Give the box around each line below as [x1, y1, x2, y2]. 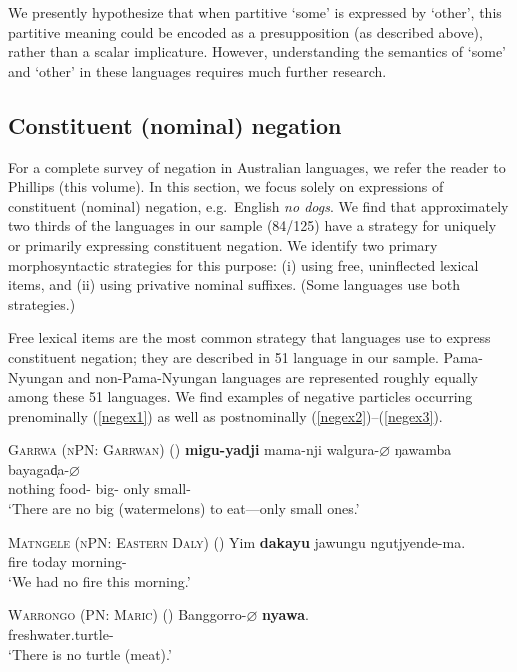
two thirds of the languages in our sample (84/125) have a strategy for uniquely [8, 215, 497, 236]
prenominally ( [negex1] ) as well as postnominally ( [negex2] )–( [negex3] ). [8, 405, 443, 426]
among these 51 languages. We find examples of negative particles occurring [8, 386, 473, 407]
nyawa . [262, 604, 309, 625]
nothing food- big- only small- [8, 478, 191, 499]
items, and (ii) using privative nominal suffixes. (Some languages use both [8, 274, 461, 295]
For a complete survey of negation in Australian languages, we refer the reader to [8, 156, 506, 177]
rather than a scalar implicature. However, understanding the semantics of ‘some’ [8, 41, 506, 62]
